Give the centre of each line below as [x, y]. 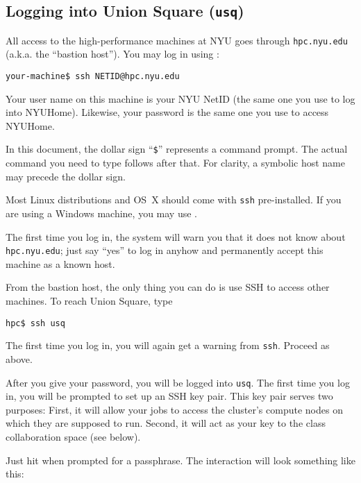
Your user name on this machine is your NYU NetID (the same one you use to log [180, 98]
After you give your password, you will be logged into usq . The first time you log [178, 382]
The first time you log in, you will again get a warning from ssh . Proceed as [168, 345]
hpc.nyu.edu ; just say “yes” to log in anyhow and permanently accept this [165, 250]
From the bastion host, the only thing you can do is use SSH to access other [168, 287]
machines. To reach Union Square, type [89, 300]
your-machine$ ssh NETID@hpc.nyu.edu [93, 77]
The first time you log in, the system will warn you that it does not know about [176, 236]
